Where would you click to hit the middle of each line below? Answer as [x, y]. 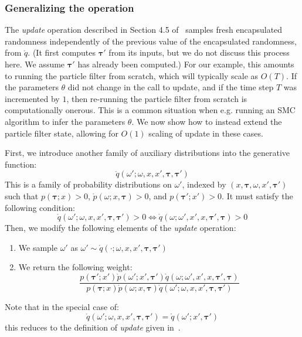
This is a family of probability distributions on [88, 184]
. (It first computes [62, 52]
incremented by [32, 98]
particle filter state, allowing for [62, 133]
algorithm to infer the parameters [65, 121]
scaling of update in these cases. [206, 133]
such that [22, 195]
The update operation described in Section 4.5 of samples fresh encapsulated [144, 30]
